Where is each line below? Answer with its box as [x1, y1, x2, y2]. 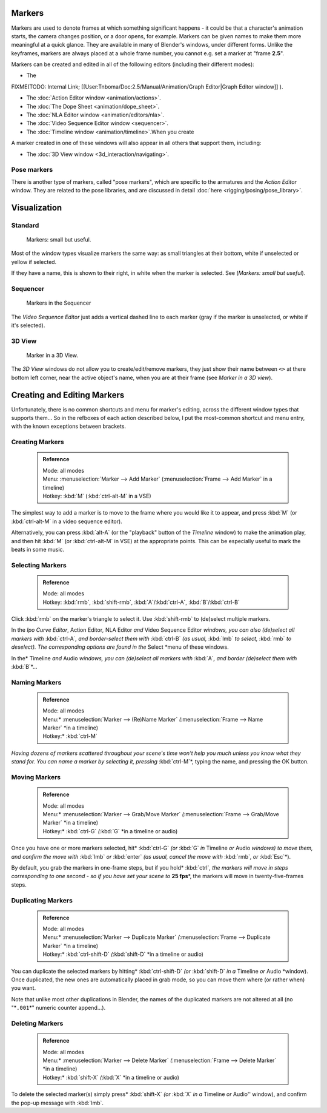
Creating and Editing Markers [11, 390, 125, 400]
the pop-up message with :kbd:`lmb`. [11, 1099, 104, 1106]
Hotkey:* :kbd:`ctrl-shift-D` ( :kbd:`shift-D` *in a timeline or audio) [42, 950, 204, 958]
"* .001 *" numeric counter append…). [11, 1004, 106, 1012]
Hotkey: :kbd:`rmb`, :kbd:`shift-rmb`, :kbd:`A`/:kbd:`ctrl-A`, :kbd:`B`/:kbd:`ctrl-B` [42, 598, 240, 606]
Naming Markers [11, 678, 62, 686]
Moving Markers [11, 773, 61, 782]
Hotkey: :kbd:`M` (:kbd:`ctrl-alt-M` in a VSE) [42, 492, 151, 499]
